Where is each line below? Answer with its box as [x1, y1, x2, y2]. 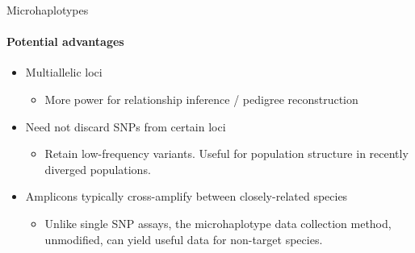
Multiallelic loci [25, 64, 103, 81]
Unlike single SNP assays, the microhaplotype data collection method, [44, 214, 392, 231]
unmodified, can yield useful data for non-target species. [44, 230, 323, 247]
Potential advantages [6, 33, 124, 50]
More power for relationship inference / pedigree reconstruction [44, 90, 358, 107]
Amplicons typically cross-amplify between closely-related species [25, 188, 348, 205]
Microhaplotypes [6, 2, 89, 18]
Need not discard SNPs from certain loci [25, 118, 226, 135]
